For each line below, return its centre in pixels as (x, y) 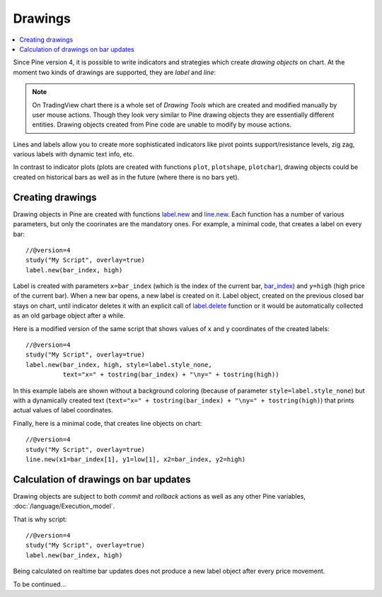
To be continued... (40, 584)
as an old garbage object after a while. (69, 315)
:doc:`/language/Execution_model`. (64, 506)
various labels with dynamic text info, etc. (74, 154)
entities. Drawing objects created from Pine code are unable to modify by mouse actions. (162, 124)
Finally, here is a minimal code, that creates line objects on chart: (108, 423)
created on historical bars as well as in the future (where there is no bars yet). (126, 177)
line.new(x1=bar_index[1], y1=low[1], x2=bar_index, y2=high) (136, 459)
